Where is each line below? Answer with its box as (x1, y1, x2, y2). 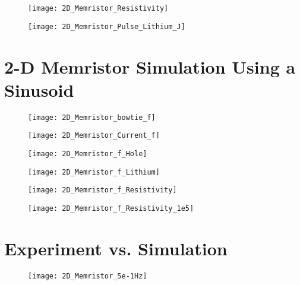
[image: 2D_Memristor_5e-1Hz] (28, 271, 147, 280)
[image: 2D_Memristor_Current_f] (28, 131, 160, 140)
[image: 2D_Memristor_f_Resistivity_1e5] (28, 204, 194, 213)
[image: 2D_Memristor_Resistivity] (28, 4, 169, 12)
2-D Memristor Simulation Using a (4, 54, 296, 78)
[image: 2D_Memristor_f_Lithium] (28, 167, 160, 176)
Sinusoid (4, 77, 74, 102)
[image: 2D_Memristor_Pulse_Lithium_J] (28, 22, 185, 31)
